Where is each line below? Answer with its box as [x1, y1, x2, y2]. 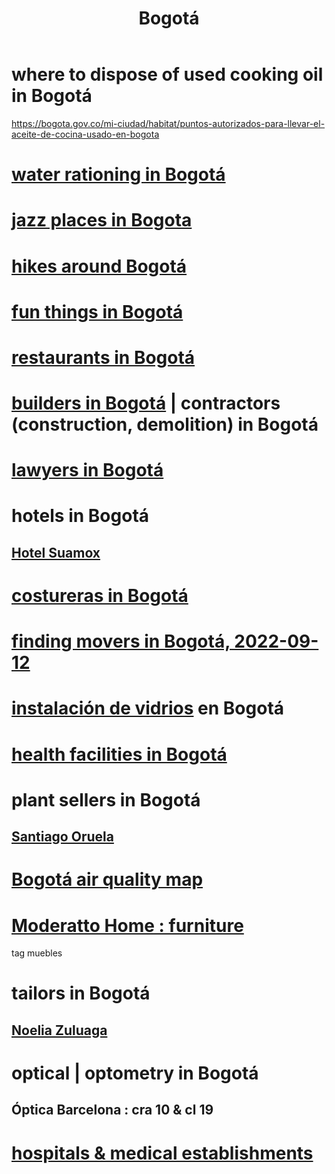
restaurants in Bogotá [11, 346, 196, 369]
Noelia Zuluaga [11, 1022, 108, 1039]
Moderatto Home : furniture [11, 914, 244, 937]
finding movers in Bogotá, [11, 630, 231, 653]
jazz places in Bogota [11, 209, 193, 232]
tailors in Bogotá [11, 982, 151, 1005]
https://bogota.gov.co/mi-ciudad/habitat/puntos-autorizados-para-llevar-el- [11, 117, 326, 129]
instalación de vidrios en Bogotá [11, 697, 285, 720]
